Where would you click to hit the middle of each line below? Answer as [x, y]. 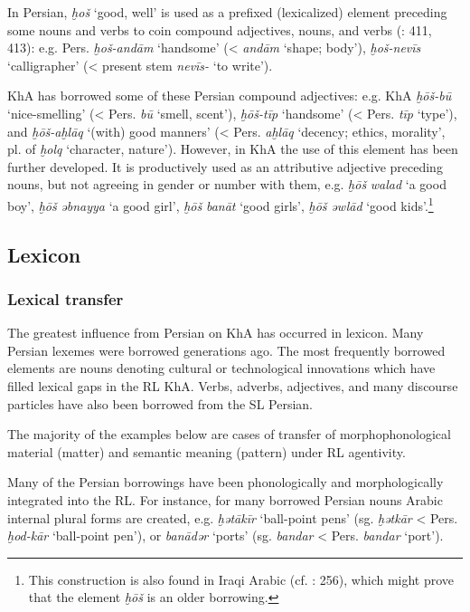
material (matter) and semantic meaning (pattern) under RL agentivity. [207, 451]
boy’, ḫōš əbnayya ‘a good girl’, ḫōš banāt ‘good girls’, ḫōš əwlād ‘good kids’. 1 [221, 204]
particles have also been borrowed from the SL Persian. [160, 403]
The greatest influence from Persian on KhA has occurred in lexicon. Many [216, 333]
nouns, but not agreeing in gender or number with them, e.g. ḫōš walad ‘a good [227, 184]
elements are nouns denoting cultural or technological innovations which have [221, 368]
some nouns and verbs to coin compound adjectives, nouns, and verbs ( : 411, [220, 29]
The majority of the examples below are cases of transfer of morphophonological [229, 434]
